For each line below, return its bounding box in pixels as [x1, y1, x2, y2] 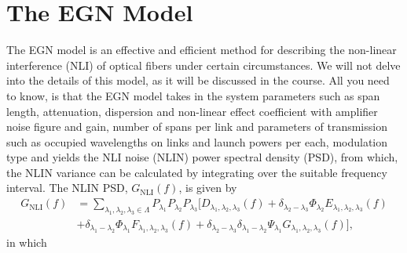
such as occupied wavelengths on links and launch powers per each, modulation [6, 133, 388, 150]
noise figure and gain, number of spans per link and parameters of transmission [6, 118, 387, 135]
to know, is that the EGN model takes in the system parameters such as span [6, 87, 380, 103]
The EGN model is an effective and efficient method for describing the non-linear [6, 42, 397, 58]
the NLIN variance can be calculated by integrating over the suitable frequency [6, 164, 387, 180]
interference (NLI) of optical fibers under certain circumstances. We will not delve [6, 56, 401, 73]
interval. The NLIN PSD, [6, 179, 128, 196]
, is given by [178, 179, 237, 196]
